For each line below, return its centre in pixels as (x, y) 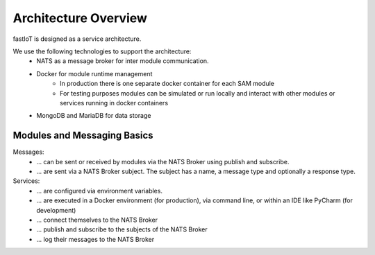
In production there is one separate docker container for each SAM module (167, 84)
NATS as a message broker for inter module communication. (123, 61)
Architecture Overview (80, 18)
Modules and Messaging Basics (83, 135)
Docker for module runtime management (94, 73)
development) (56, 210)
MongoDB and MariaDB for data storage (94, 116)
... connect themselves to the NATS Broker (97, 220)
